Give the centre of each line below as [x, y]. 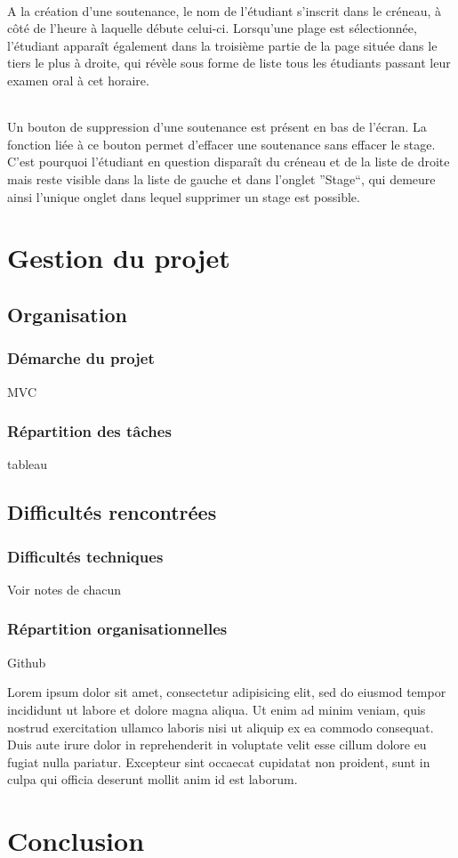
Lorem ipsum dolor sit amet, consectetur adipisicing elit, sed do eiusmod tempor [227, 692]
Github [27, 662]
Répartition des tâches [89, 431]
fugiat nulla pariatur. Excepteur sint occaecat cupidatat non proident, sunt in [219, 761]
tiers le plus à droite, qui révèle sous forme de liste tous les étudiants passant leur [229, 63]
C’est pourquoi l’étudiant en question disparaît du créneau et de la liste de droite [229, 162]
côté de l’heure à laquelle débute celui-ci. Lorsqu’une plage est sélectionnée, [212, 28]
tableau [28, 464]
